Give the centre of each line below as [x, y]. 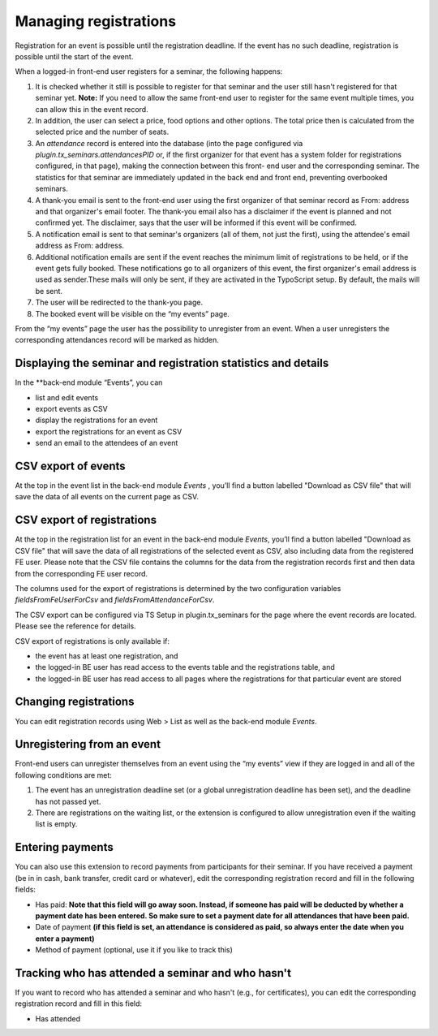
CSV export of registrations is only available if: [92, 641]
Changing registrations [75, 702]
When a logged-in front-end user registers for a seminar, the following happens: [149, 71]
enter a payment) [65, 939]
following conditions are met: [64, 775]
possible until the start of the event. [74, 56]
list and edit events [67, 397]
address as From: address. [80, 246]
